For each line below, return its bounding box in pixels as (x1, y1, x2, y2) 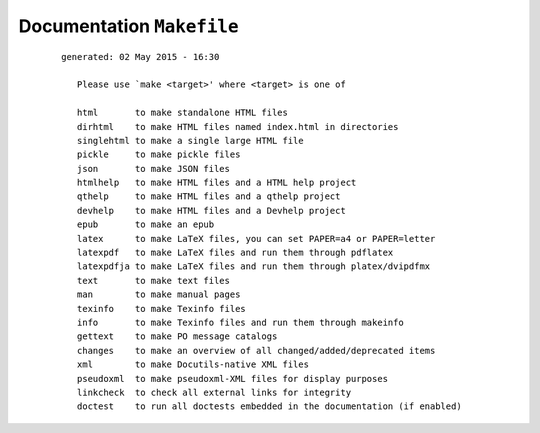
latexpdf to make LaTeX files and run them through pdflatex (76, 247, 394, 259)
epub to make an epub (76, 219, 215, 230)
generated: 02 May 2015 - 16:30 (61, 51, 220, 62)
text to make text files (76, 275, 230, 286)
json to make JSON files (76, 163, 230, 174)
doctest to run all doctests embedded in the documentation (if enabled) (76, 401, 462, 412)
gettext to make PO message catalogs (76, 331, 278, 342)
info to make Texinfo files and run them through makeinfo (76, 316, 404, 328)
